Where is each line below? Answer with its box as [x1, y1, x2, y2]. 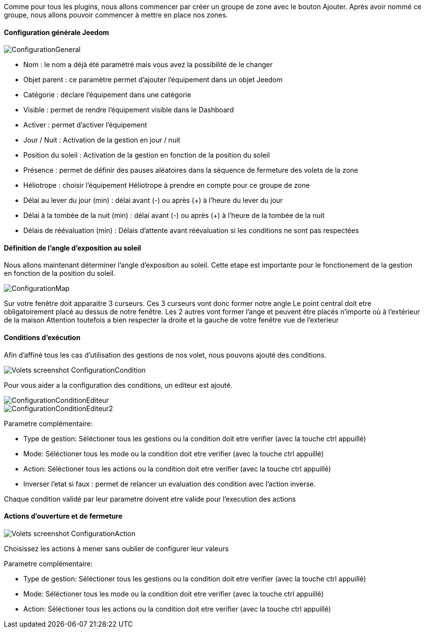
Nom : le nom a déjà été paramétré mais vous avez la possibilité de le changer [23, 60, 273, 69]
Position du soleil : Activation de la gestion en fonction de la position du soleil [23, 151, 270, 160]
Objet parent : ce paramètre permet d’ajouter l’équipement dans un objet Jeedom [23, 75, 283, 84]
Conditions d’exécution [4, 333, 81, 342]
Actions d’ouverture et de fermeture [4, 512, 122, 521]
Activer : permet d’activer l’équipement [23, 121, 147, 129]
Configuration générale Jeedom [4, 28, 109, 36]
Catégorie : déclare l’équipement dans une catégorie [23, 90, 191, 99]
